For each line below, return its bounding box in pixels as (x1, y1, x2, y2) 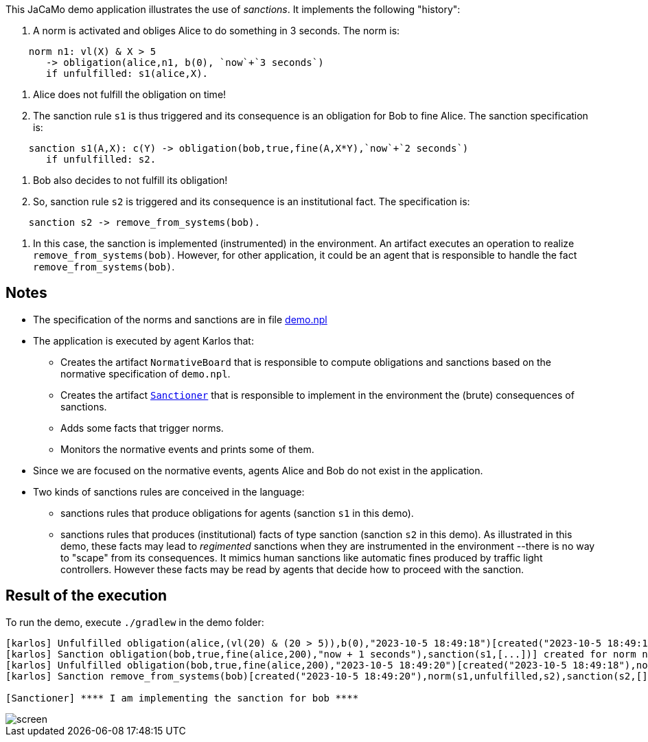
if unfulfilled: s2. (46, 154, 157, 165)
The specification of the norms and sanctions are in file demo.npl (33, 313, 327, 325)
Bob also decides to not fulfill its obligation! (33, 174, 228, 186)
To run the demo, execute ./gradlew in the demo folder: (5, 616, 264, 628)
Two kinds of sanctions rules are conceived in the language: (33, 485, 305, 498)
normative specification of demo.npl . (60, 367, 231, 380)
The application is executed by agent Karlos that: (33, 334, 254, 347)
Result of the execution (5, 587, 167, 605)
